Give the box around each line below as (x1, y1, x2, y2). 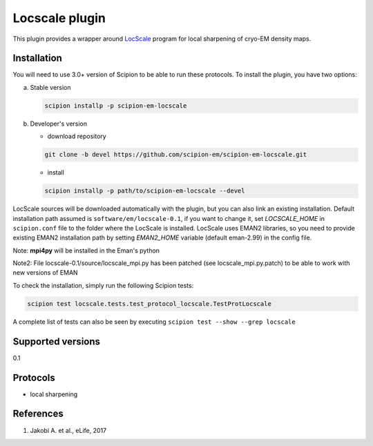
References (12, 408, 64, 420)
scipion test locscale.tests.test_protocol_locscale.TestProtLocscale (27, 300, 272, 307)
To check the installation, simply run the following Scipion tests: (12, 281, 194, 289)
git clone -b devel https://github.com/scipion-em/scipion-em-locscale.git (44, 151, 307, 159)
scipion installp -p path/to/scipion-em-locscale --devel (44, 187, 245, 195)
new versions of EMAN (12, 269, 79, 277)
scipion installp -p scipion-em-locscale (44, 101, 187, 110)
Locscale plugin (12, 10, 106, 26)
